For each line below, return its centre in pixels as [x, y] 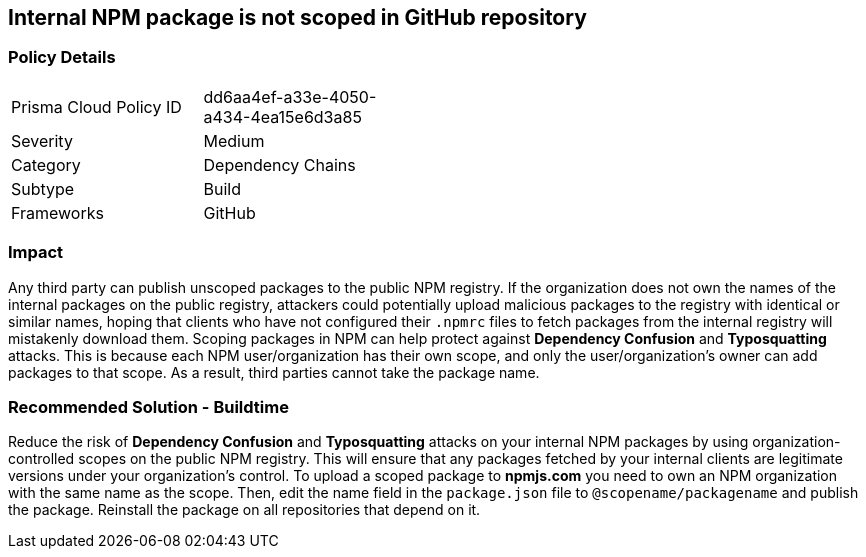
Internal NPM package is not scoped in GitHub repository [297, 17]
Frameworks [57, 212]
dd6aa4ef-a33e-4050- [290, 96]
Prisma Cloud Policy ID [96, 106]
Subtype [43, 188]
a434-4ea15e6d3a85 [282, 116]
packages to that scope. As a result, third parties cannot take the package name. [274, 372]
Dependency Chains [279, 164]
